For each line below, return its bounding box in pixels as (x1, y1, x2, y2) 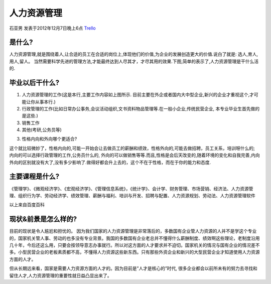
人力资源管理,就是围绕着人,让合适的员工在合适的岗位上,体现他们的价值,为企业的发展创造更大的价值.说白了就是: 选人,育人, (9, 51, 258, 57)
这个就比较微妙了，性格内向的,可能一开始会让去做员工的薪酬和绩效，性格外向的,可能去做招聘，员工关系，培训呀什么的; (9, 145, 255, 151)
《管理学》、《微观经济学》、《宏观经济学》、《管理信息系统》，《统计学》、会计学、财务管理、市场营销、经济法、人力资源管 (9, 186, 253, 192)
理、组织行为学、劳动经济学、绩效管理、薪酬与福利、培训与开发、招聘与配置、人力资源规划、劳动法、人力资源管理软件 (9, 192, 255, 198)
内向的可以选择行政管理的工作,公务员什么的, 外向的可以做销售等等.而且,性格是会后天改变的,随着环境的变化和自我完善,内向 (9, 152, 260, 158)
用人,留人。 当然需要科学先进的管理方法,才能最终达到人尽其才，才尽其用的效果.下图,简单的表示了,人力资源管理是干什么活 (9, 58, 259, 64)
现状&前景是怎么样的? (9, 215, 77, 223)
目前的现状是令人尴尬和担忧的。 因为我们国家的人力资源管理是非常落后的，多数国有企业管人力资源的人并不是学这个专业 (9, 228, 257, 234)
